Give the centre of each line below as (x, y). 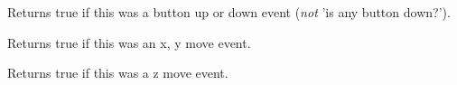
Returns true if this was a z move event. (118, 73)
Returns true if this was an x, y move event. (129, 42)
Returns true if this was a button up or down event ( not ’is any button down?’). (229, 12)
